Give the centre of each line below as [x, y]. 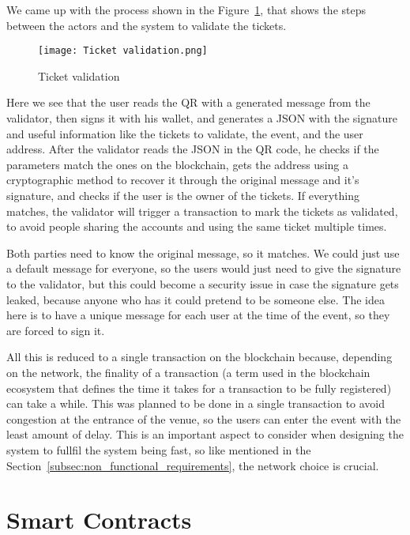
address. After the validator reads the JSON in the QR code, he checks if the [193, 149]
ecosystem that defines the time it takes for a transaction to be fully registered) [199, 388]
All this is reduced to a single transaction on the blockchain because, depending [199, 357]
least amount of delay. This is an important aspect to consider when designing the [205, 434]
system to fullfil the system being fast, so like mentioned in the [159, 449]
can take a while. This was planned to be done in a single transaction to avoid [196, 403]
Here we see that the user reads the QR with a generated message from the [188, 102]
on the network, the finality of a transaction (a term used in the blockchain [188, 372]
